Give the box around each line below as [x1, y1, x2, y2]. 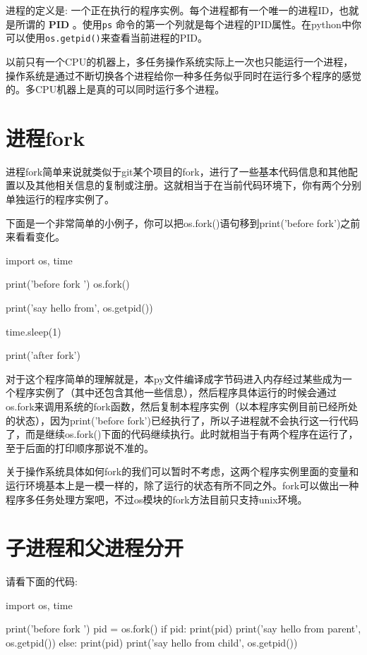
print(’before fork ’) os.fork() [6, 276, 130, 291]
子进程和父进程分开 [6, 533, 184, 562]
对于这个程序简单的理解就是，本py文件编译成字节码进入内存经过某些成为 [6, 371, 342, 386]
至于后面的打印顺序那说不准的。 [6, 440, 154, 455]
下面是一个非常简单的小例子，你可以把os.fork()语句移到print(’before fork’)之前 [6, 215, 361, 230]
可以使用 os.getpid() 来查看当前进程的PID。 [6, 30, 208, 45]
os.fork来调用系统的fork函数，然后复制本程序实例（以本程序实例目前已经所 [6, 398, 348, 413]
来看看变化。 [6, 229, 65, 244]
